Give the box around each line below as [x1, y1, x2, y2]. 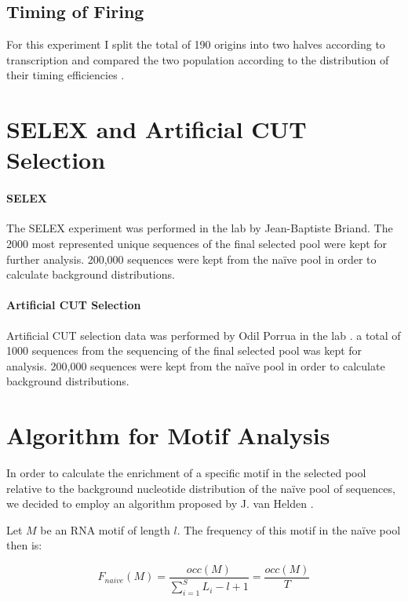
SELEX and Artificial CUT [6, 113, 307, 145]
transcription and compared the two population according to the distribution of [6, 51, 389, 67]
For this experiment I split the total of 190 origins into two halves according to [6, 36, 385, 53]
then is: [6, 537, 42, 553]
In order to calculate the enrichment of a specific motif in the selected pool [6, 465, 366, 481]
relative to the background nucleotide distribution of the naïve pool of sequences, [6, 480, 395, 496]
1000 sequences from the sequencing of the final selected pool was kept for [6, 342, 362, 359]
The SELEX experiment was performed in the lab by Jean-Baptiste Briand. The [6, 220, 393, 236]
